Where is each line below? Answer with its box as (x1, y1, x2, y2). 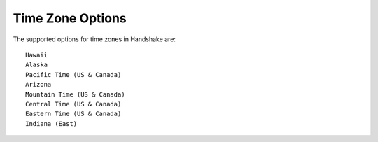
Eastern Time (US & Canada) (25, 110, 122, 118)
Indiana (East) (25, 120, 78, 127)
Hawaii (25, 51, 48, 59)
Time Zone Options (13, 10, 127, 26)
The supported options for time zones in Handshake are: (13, 35, 176, 43)
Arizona (25, 80, 52, 89)
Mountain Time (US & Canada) (25, 90, 125, 98)
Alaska (25, 61, 48, 69)
